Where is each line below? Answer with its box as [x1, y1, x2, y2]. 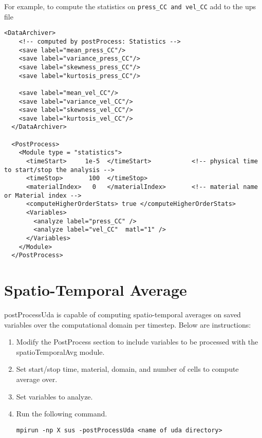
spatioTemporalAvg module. [16, 346, 105, 357]
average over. [16, 374, 58, 385]
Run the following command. [16, 408, 107, 419]
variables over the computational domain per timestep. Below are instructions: [4, 319, 251, 330]
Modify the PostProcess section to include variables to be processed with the [16, 336, 258, 347]
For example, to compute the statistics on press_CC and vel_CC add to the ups [4, 1, 256, 11]
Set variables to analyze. [16, 391, 93, 402]
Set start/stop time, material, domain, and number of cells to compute [16, 364, 239, 374]
